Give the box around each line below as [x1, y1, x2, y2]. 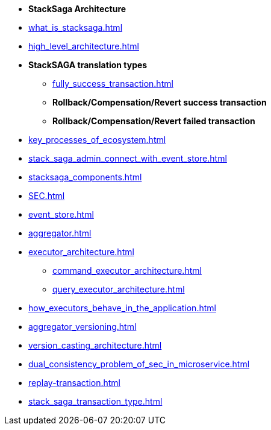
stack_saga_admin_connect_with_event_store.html [28, 153, 227, 163]
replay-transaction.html [28, 378, 120, 388]
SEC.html [28, 191, 65, 201]
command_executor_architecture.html [52, 265, 202, 276]
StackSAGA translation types [28, 60, 148, 70]
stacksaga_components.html [28, 172, 142, 182]
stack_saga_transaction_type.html [28, 396, 163, 406]
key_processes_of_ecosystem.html [28, 134, 166, 145]
